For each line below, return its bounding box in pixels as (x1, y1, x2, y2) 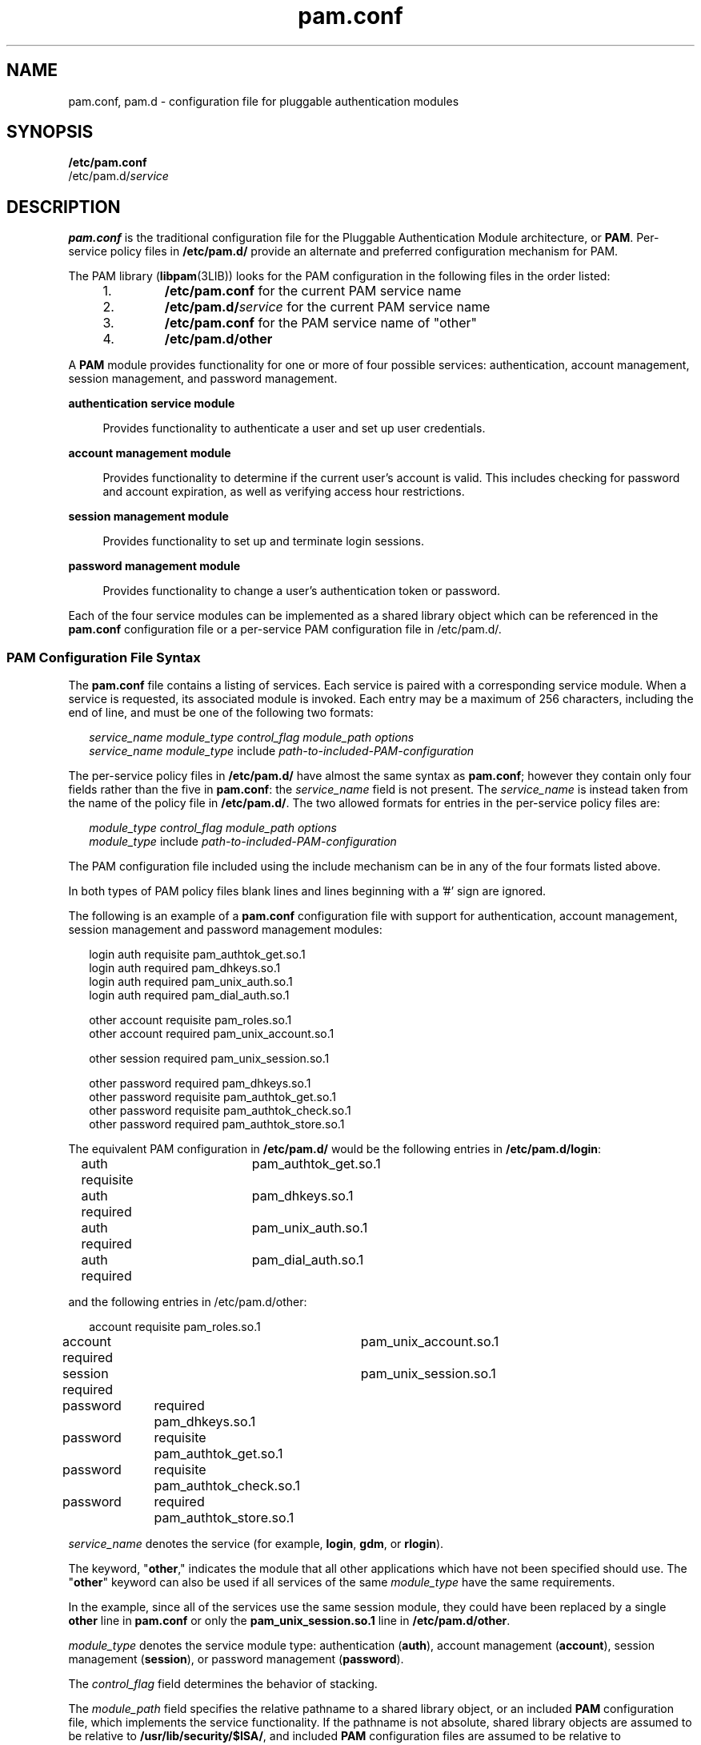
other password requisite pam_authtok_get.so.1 (89, 1090, 336, 1104)
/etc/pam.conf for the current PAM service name (164, 283, 462, 300)
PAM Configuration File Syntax (6, 649, 201, 665)
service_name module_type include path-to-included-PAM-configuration (89, 744, 475, 758)
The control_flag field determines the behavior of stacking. (68, 1677, 378, 1691)
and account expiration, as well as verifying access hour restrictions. (102, 484, 465, 499)
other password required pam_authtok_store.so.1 (89, 1117, 345, 1132)
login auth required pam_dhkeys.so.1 (89, 961, 281, 975)
